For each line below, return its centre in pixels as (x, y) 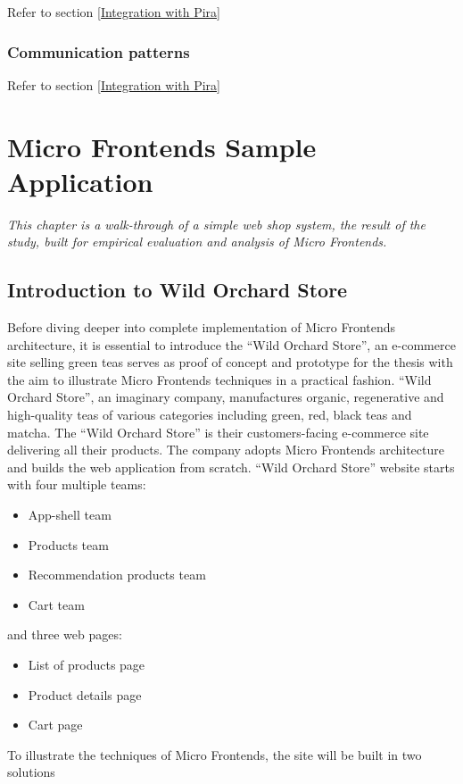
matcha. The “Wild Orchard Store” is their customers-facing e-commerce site (218, 432)
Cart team (56, 604)
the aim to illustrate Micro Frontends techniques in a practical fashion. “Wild (219, 379)
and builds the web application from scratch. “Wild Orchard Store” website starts (231, 467)
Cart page (55, 725)
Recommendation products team (117, 575)
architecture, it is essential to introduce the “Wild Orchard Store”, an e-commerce (231, 344)
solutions (31, 772)
